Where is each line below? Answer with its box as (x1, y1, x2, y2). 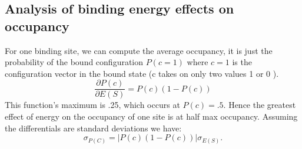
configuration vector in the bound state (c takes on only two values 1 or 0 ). (5, 67, 279, 79)
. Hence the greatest (223, 99, 296, 111)
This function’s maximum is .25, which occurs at (5, 99, 180, 111)
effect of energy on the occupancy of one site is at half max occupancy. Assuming (5, 110, 298, 123)
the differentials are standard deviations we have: (5, 121, 182, 134)
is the (232, 56, 252, 68)
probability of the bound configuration (5, 56, 144, 68)
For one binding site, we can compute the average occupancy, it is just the (5, 44, 273, 56)
